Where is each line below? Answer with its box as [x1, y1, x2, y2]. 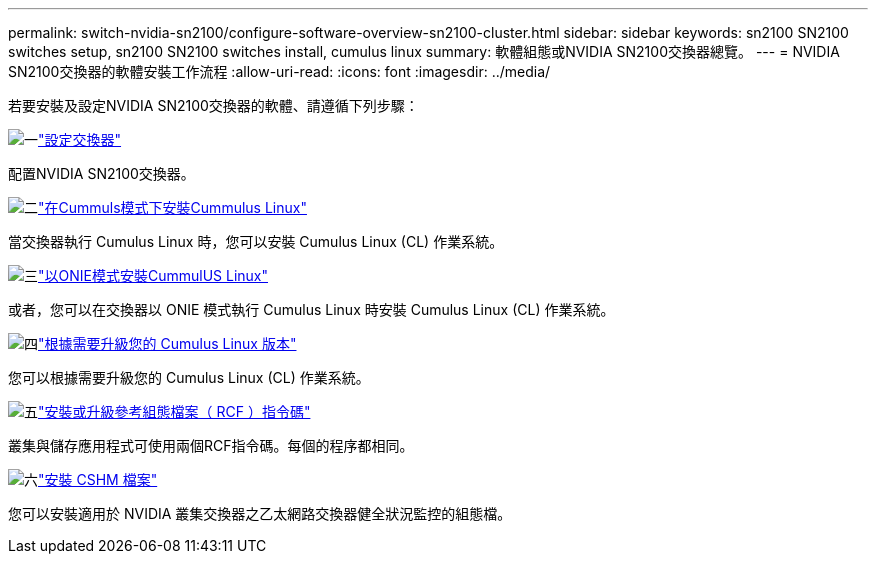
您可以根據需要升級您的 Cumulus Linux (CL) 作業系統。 [8, 369, 370, 386]
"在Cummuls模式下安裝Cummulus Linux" [38, 199, 307, 216]
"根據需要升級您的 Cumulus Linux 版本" [38, 335, 297, 352]
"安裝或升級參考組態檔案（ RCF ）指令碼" [38, 403, 311, 420]
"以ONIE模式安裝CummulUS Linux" [38, 267, 269, 284]
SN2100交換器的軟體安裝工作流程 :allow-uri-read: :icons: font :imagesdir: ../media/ [8, 63, 551, 80]
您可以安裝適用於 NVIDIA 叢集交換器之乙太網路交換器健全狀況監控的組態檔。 [8, 505, 512, 522]
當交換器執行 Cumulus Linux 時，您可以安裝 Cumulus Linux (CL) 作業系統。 [8, 233, 504, 250]
